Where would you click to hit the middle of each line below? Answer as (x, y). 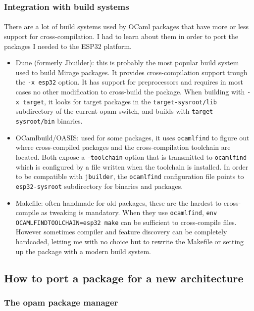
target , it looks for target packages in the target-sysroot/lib (120, 101)
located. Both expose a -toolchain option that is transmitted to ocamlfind (131, 156)
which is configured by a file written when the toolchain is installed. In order (132, 166)
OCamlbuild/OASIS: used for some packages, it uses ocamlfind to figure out (132, 137)
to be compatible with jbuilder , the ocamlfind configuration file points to (130, 176)
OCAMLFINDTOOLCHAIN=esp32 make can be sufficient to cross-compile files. (126, 222)
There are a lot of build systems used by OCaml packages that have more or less (127, 26)
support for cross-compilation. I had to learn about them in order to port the (121, 36)
